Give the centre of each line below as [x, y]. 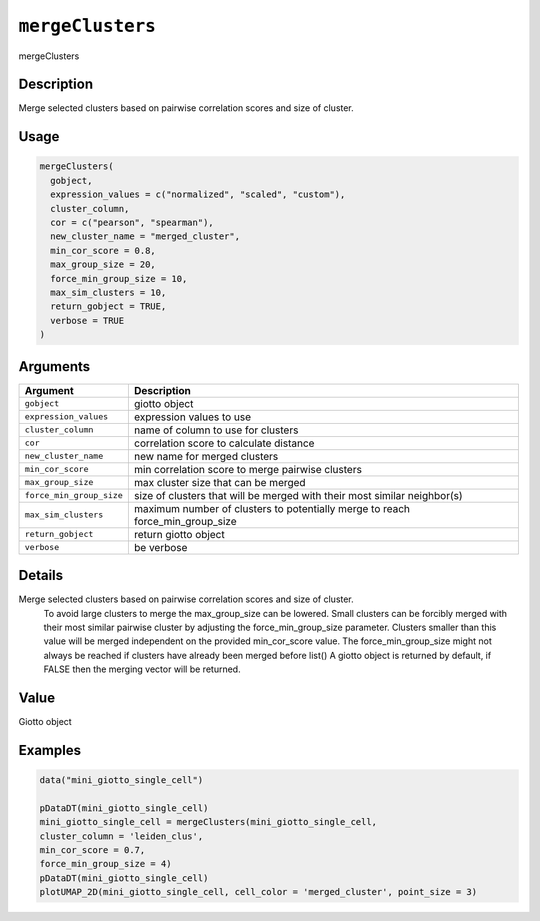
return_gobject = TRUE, [108, 306]
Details [41, 575]
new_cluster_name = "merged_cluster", [145, 236]
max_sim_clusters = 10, [108, 292]
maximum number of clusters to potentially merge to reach [271, 508]
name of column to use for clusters [216, 430]
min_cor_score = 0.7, [92, 849]
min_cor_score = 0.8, [103, 250]
